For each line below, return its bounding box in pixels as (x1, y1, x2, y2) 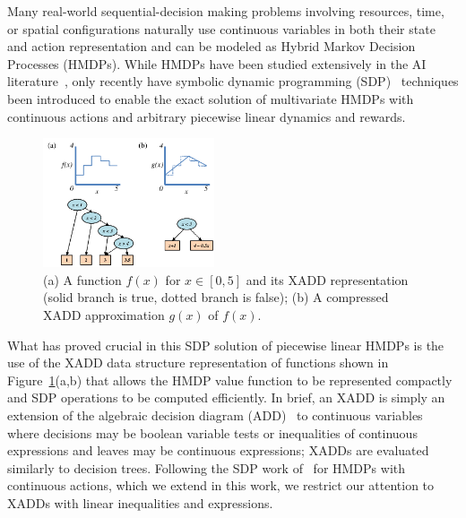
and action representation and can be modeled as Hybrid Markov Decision (7, 37, 416, 56)
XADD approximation (43, 305, 165, 324)
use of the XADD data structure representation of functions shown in (7, 353, 389, 372)
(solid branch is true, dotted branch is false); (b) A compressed (43, 288, 389, 306)
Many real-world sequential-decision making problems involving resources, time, (7, 2, 444, 20)
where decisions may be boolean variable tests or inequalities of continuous (7, 423, 418, 442)
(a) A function (43, 270, 122, 289)
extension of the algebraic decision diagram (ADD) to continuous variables (7, 405, 423, 424)
